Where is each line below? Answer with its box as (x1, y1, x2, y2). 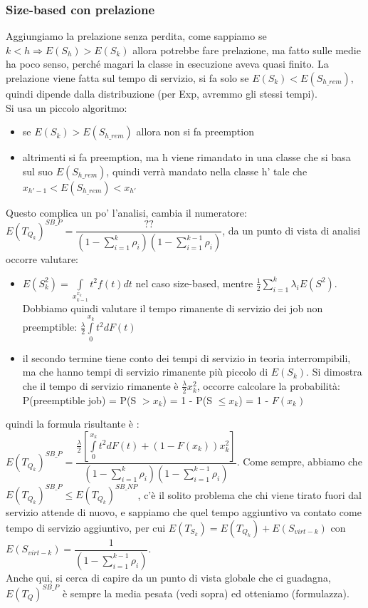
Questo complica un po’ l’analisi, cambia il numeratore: (6, 205, 247, 220)
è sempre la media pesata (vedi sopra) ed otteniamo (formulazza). (62, 585, 349, 600)
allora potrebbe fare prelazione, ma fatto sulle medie (132, 42, 361, 57)
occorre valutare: (6, 252, 79, 267)
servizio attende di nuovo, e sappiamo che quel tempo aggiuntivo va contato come (6, 505, 362, 520)
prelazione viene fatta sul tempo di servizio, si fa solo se (6, 71, 249, 85)
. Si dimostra (306, 364, 362, 379)
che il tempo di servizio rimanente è (22, 378, 179, 393)
